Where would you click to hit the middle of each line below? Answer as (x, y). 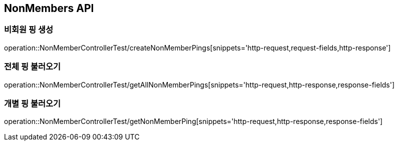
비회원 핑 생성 (29, 30)
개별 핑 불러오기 (33, 103)
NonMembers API (49, 8)
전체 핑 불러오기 (33, 67)
